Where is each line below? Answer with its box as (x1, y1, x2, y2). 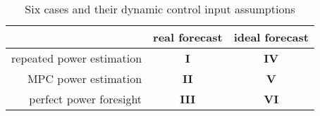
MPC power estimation (27, 70, 142, 86)
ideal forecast (233, 29, 309, 45)
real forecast (153, 29, 223, 45)
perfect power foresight (29, 91, 142, 107)
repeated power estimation (11, 50, 142, 66)
